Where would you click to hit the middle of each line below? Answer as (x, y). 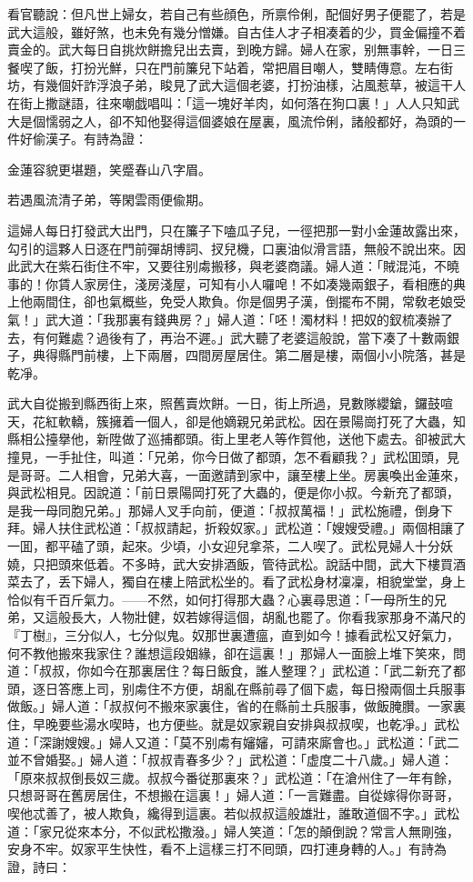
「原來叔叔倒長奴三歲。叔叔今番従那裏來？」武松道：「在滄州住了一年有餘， (233, 777)
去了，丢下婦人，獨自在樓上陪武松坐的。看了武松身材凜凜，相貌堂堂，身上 (242, 581)
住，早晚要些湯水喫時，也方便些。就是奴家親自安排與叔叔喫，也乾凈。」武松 (233, 723)
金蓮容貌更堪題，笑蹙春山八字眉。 (109, 169)
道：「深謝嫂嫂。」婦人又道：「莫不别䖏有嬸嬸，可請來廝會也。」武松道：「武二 (233, 742)
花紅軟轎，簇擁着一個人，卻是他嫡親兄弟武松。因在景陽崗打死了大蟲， (242, 421)
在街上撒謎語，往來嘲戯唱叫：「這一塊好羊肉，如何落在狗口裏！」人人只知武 (233, 102)
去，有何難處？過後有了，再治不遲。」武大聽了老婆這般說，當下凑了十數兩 (227, 337)
